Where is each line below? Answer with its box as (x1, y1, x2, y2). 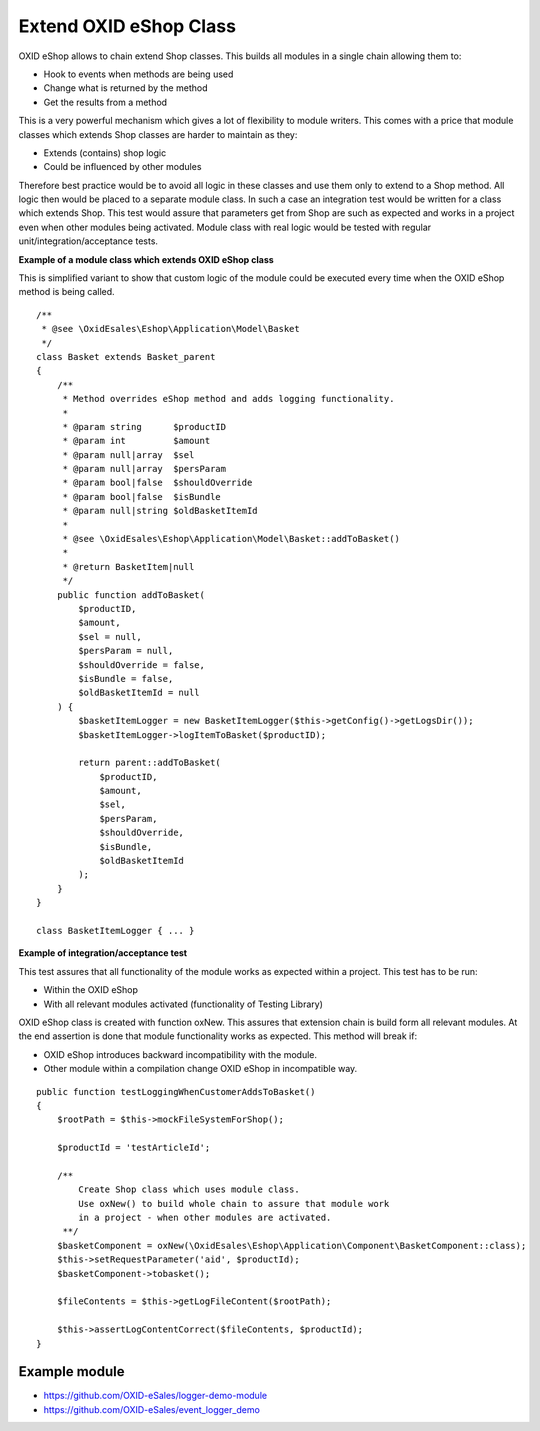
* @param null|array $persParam (62, 463, 227, 475)
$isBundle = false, (78, 673, 174, 684)
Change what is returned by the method (43, 82, 208, 94)
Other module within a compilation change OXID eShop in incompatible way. (43, 1063, 358, 1075)
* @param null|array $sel (62, 449, 195, 460)
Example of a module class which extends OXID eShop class (18, 253, 274, 265)
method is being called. (18, 286, 115, 298)
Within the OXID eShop (43, 984, 139, 996)
